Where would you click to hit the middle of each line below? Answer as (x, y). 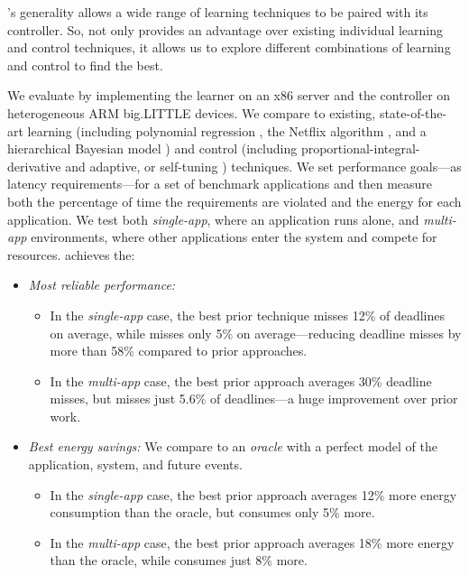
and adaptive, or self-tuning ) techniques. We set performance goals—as (263, 166)
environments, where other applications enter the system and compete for (234, 237)
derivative (34, 166)
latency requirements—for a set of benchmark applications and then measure (220, 184)
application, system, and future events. (135, 464)
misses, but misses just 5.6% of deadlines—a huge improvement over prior (254, 399)
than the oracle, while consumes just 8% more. (179, 560)
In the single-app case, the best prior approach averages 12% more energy (253, 494)
